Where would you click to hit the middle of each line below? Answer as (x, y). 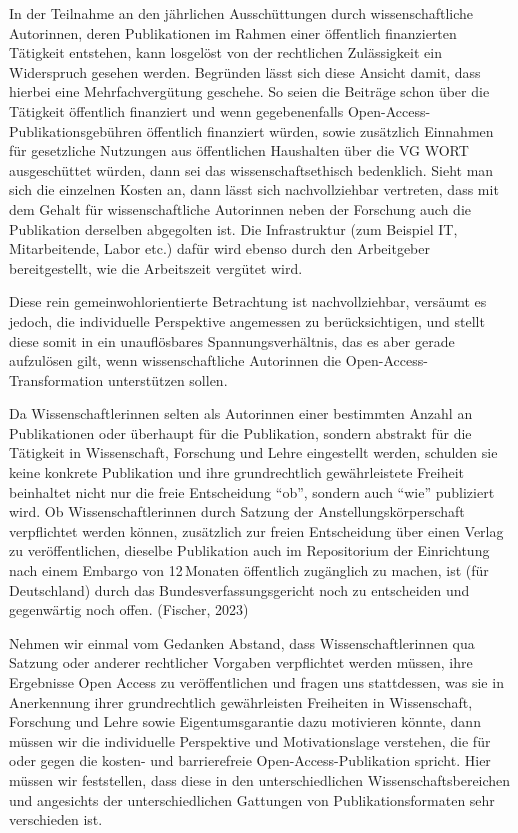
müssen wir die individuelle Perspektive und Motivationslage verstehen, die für (250, 740)
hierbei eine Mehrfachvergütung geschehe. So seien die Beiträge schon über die (249, 91)
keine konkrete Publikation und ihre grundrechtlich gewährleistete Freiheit (236, 472)
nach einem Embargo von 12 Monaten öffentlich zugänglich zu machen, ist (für (249, 570)
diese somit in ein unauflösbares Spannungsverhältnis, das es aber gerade (232, 340)
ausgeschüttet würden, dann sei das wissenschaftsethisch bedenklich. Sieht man (251, 169)
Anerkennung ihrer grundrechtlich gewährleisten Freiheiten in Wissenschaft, (241, 701)
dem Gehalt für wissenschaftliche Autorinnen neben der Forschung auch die (240, 208)
